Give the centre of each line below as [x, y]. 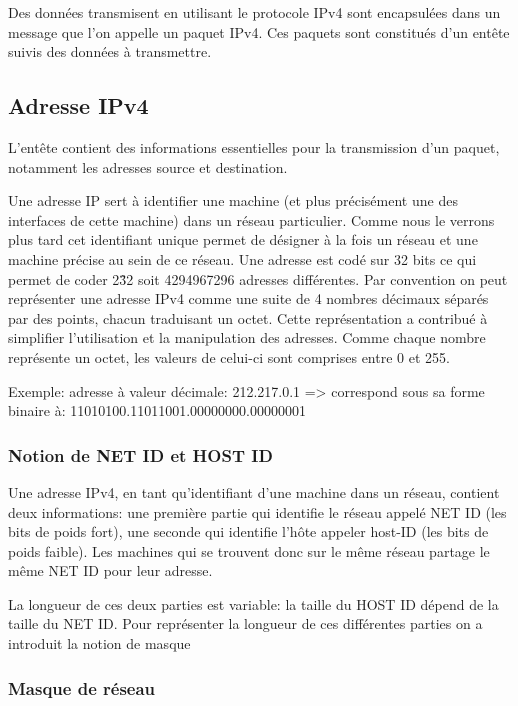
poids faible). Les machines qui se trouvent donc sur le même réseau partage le [249, 550]
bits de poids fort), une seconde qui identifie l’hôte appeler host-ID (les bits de [248, 531]
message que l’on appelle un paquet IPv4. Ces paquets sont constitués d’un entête [259, 31]
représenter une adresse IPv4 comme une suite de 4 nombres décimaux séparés [248, 298]
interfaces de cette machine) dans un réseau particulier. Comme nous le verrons [251, 219]
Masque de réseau [82, 687]
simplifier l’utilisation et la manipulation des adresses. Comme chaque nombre [247, 337]
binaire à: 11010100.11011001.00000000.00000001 [157, 410]
